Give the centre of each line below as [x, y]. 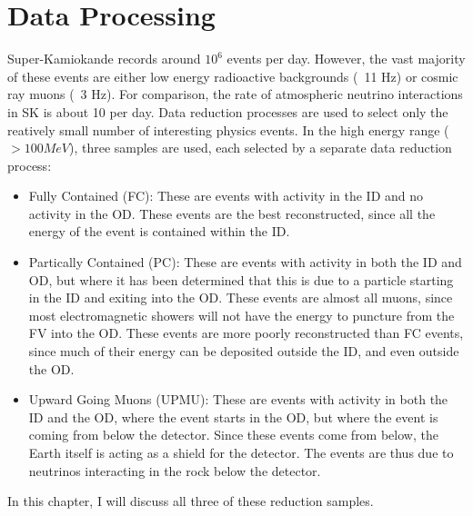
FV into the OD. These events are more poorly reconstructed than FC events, [246, 333]
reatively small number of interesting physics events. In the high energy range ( [228, 129]
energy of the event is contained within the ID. [159, 231]
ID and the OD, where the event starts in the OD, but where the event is [233, 417]
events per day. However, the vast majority [346, 59]
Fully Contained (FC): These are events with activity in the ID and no [226, 196]
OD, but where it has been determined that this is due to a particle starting [241, 279]
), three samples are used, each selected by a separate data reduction [260, 148]
